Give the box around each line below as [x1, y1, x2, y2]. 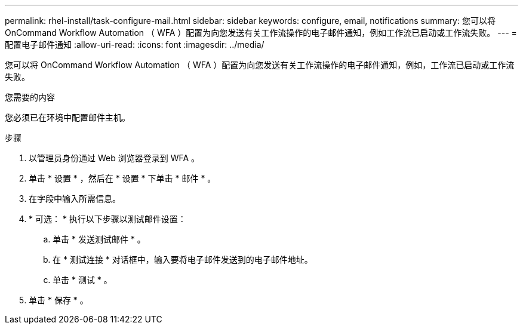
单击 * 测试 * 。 [53, 275, 112, 285]
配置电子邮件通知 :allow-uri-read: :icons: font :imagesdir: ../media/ [5, 39, 264, 50]
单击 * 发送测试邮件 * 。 [53, 234, 146, 244]
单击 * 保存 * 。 [29, 295, 88, 305]
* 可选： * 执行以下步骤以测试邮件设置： [29, 214, 186, 224]
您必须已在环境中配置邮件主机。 [5, 112, 130, 122]
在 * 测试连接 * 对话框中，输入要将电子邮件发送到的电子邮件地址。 [53, 254, 313, 265]
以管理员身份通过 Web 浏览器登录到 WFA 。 [29, 153, 200, 163]
